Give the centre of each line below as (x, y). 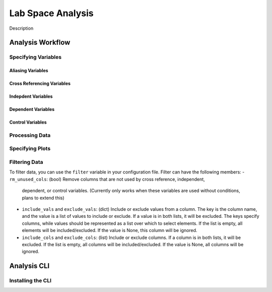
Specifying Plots (30, 149)
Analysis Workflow (40, 43)
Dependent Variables (32, 109)
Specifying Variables (36, 57)
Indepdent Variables (31, 96)
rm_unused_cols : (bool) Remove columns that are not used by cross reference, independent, (107, 179)
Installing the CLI (30, 281)
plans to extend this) (43, 198)
